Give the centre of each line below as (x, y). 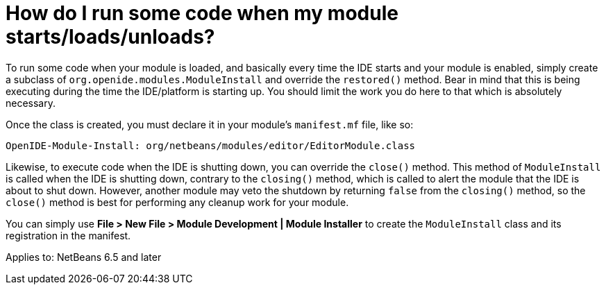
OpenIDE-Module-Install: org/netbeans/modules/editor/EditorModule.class (211, 145)
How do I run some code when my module (202, 13)
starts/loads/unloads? (110, 37)
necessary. (31, 103)
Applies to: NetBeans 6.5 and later (84, 257)
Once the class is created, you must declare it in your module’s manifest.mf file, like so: (210, 124)
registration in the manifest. (68, 235)
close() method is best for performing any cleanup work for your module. (177, 202)
